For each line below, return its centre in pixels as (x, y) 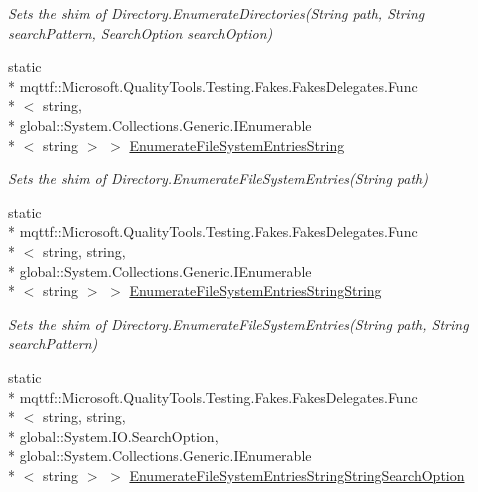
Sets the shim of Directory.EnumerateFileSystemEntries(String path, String (238, 323)
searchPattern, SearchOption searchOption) (140, 32)
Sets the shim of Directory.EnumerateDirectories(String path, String (216, 13)
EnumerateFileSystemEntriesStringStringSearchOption (297, 474)
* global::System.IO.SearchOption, (113, 435)
